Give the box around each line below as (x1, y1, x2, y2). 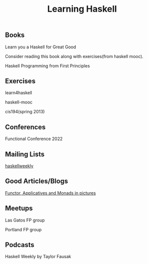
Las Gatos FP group (5, 217, 45, 223)
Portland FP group (5, 226, 42, 232)
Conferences (5, 123, 46, 131)
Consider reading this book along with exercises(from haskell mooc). (5, 53, 144, 59)
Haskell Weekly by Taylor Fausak (5, 254, 71, 260)
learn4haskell (5, 90, 33, 96)
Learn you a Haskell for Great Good (5, 44, 77, 50)
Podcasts (5, 241, 35, 249)
